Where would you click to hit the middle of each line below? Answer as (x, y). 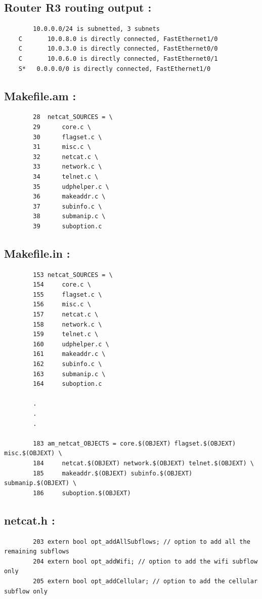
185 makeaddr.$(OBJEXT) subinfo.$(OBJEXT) (113, 473)
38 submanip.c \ (69, 216)
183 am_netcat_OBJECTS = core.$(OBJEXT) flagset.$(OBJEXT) (135, 443)
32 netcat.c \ (66, 157)
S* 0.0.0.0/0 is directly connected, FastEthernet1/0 (115, 69)
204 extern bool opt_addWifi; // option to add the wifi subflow (145, 561)
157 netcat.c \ (66, 315)
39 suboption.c (68, 226)
